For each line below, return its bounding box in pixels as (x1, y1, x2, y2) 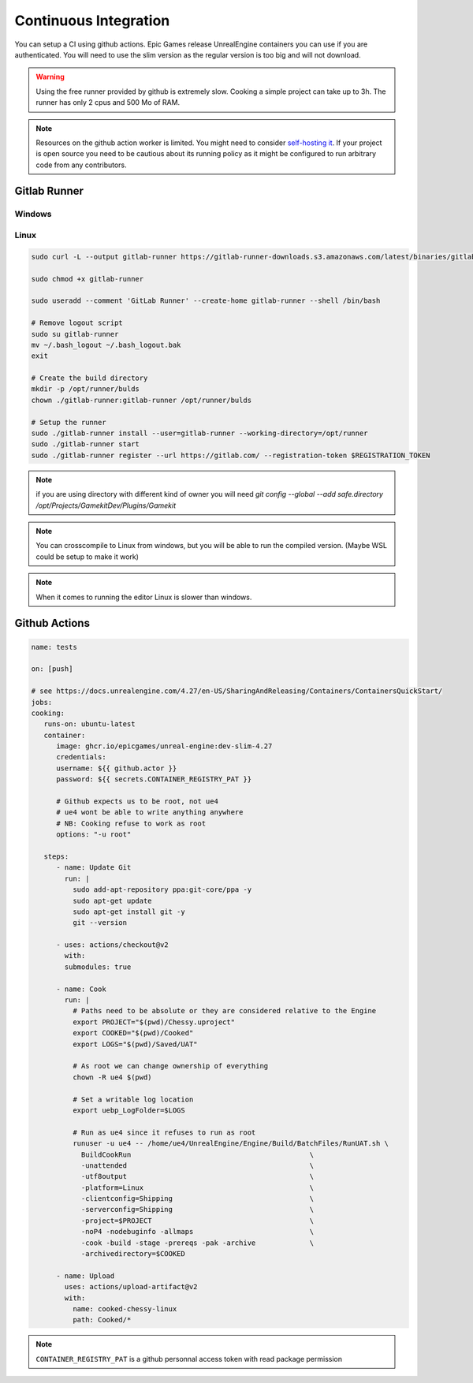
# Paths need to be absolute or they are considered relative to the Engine (72, 1006, 377, 1016)
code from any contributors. (35, 160, 128, 170)
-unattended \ (80, 1161, 315, 1170)
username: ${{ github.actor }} (56, 763, 177, 773)
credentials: (56, 753, 106, 762)
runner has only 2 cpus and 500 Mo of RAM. (35, 98, 181, 107)
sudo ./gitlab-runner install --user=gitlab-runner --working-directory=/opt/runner (31, 429, 368, 438)
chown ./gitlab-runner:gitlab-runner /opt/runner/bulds (31, 395, 252, 404)
